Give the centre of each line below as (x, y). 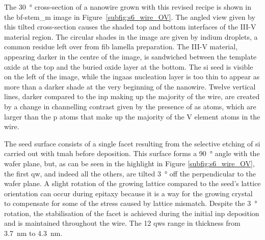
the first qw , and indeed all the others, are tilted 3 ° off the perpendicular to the (130, 173)
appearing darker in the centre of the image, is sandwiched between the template (130, 56)
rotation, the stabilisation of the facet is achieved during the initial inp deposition (132, 213)
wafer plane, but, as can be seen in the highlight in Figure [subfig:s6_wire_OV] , (129, 163)
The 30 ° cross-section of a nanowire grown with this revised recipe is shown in (128, 7)
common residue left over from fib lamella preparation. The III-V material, (121, 47)
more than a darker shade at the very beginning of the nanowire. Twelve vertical (130, 86)
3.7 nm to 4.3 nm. (33, 233)
